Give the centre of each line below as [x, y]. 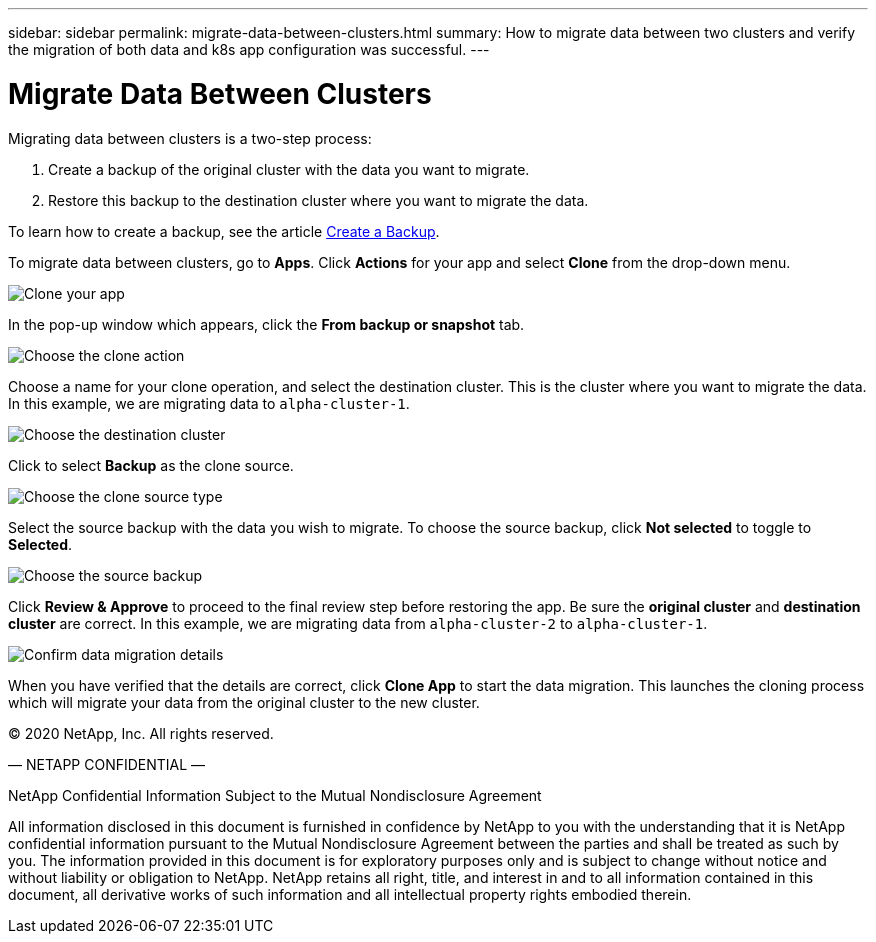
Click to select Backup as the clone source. [151, 465]
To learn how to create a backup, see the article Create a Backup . [224, 231]
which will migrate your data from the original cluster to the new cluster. [244, 702]
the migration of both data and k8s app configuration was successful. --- [249, 49]
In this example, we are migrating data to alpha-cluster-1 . [209, 403]
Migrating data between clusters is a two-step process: [190, 138]
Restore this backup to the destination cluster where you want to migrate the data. [318, 200]
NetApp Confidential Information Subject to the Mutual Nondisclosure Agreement [275, 795]
